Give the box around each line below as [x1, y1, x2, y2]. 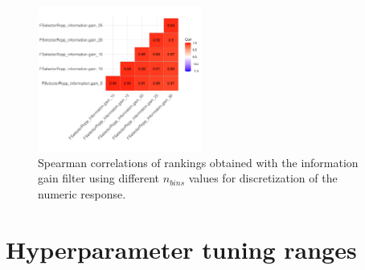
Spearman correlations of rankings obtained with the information [38, 153, 359, 170]
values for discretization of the [188, 170, 338, 186]
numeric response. [38, 185, 126, 202]
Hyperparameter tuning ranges [6, 232, 357, 265]
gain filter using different [38, 170, 160, 186]
